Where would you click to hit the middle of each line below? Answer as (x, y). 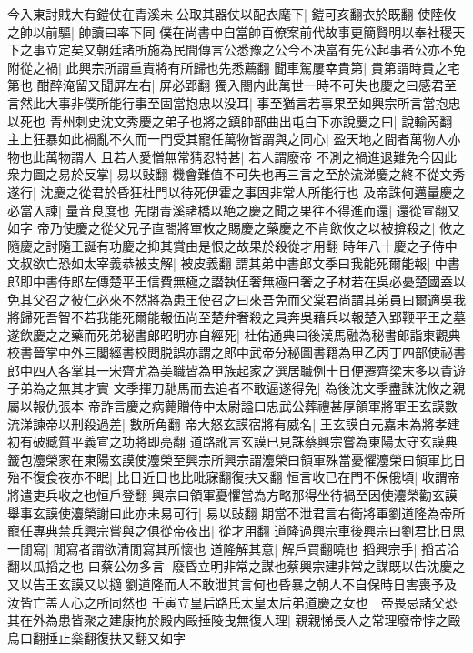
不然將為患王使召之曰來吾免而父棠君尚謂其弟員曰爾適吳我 (293, 299)
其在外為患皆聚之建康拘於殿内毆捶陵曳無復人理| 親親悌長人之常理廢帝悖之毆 (234, 620)
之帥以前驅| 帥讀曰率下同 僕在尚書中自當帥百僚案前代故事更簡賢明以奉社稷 (230, 31)
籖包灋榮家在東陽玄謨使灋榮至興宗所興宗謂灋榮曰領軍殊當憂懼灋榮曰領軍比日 (236, 459)
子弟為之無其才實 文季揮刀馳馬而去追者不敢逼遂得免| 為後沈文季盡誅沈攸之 (230, 388)
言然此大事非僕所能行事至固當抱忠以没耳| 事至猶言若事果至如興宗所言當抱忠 (234, 102)
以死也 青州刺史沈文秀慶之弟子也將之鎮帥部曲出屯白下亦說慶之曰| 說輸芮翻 (230, 121)
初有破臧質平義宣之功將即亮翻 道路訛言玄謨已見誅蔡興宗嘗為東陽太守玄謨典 (232, 442)
